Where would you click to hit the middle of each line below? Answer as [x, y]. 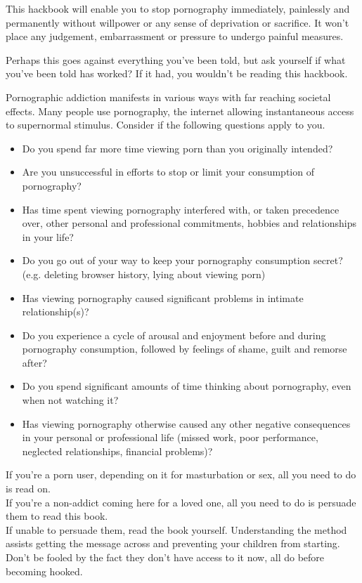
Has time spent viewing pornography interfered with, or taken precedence [181, 209]
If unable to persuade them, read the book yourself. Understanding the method [176, 529]
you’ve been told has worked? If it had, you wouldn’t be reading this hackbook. [177, 73]
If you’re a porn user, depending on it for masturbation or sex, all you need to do [181, 474]
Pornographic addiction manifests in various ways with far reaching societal [168, 97]
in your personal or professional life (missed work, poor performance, [170, 437]
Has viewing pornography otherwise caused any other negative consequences [186, 423]
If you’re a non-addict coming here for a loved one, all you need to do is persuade [181, 502]
